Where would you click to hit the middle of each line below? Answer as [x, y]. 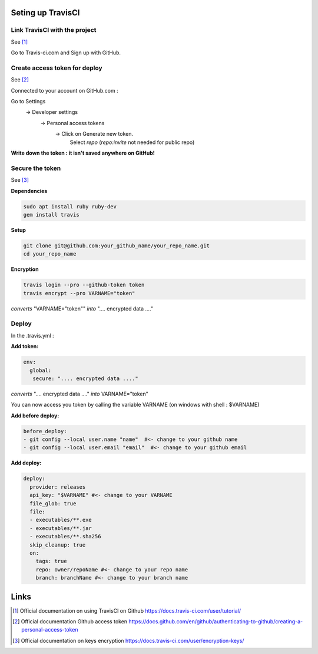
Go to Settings [28, 102]
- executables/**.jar [61, 528]
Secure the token [36, 168]
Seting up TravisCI [45, 13]
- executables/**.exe [61, 520]
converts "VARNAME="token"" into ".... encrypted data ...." [82, 308]
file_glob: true [53, 503]
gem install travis [51, 215]
